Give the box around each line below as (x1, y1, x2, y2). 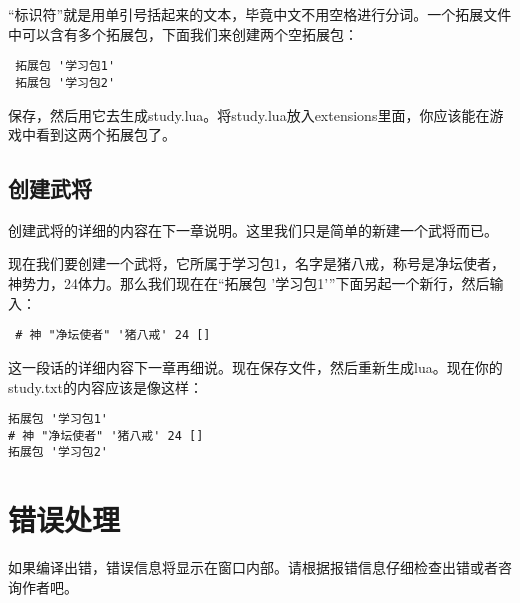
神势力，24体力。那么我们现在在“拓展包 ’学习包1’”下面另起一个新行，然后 (8, 273, 490, 294)
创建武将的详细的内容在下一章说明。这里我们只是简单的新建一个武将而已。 (8, 219, 498, 240)
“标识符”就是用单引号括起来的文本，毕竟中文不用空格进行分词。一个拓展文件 (8, 4, 512, 24)
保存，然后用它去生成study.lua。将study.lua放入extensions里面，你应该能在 (8, 104, 490, 125)
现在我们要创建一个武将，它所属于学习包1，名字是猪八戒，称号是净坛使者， (8, 253, 505, 274)
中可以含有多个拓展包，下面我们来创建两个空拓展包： (8, 23, 358, 44)
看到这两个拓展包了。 (35, 124, 176, 145)
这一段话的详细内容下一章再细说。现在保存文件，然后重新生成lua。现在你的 (8, 356, 503, 377)
